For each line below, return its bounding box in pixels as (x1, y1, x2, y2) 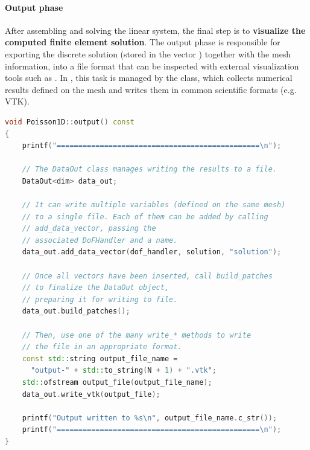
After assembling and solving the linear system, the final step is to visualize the (5, 24, 306, 36)
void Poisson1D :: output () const (5, 117, 134, 126)
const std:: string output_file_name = (22, 354, 178, 363)
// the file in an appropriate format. (22, 342, 182, 352)
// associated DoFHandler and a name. (22, 236, 178, 245)
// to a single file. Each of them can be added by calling (22, 212, 268, 221)
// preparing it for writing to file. (22, 295, 178, 304)
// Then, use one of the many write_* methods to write (22, 330, 251, 339)
